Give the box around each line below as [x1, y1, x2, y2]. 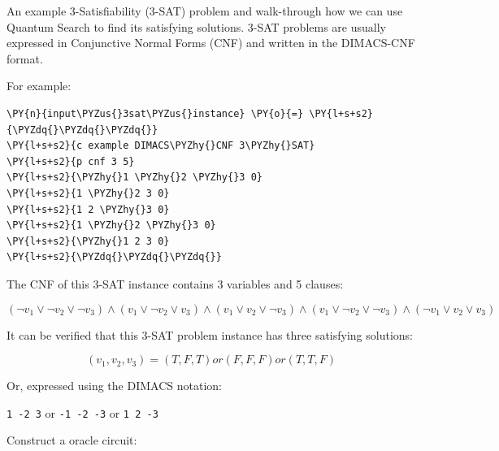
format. [7, 50, 43, 67]
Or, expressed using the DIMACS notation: [7, 377, 222, 394]
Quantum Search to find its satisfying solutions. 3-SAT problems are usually [7, 18, 386, 35]
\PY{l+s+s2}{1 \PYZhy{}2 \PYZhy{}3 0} [7, 219, 216, 232]
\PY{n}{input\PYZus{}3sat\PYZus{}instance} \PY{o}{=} [7, 107, 304, 119]
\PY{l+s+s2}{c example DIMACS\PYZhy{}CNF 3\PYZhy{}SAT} [7, 140, 315, 152]
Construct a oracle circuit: [7, 431, 137, 449]
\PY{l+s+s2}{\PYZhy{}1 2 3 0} [7, 235, 170, 247]
